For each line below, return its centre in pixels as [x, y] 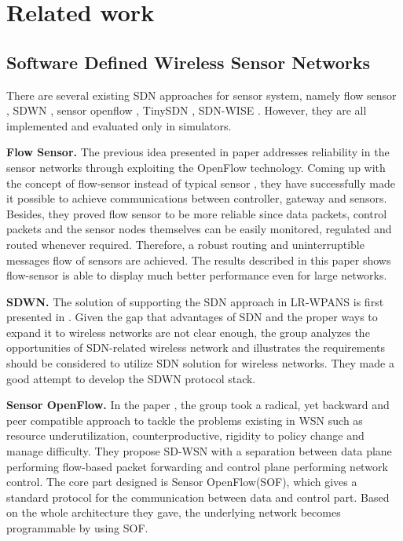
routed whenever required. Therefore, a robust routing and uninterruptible [185, 244]
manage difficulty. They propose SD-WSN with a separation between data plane [199, 451]
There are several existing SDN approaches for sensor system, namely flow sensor [201, 95]
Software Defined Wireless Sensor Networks [188, 62]
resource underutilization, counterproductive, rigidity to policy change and [185, 435]
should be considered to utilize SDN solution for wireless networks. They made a [200, 363]
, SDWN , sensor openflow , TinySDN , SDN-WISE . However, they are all [187, 110]
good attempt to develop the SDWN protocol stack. [131, 378]
